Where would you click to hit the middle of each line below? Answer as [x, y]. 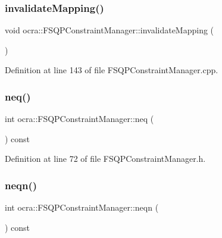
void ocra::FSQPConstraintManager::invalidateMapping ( [110, 30]
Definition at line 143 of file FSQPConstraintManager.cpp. [112, 70]
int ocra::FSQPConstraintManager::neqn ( [82, 207]
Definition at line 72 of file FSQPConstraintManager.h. [105, 159]
